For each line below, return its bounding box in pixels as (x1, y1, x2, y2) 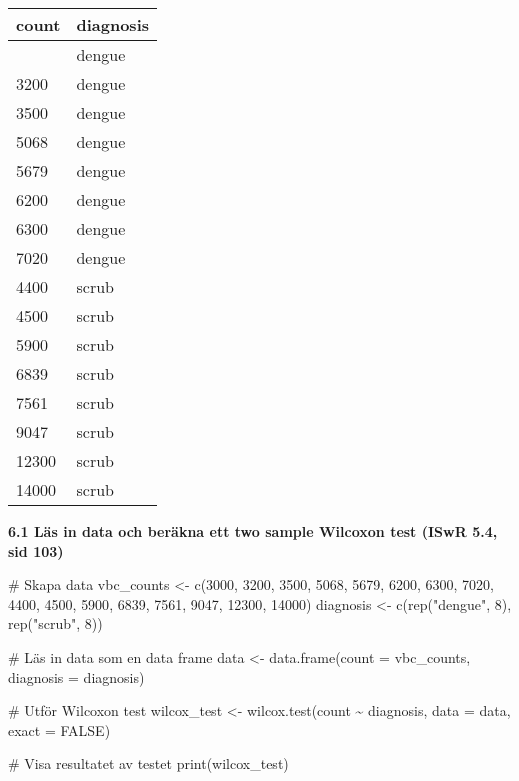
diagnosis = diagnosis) (8, 666, 145, 687)
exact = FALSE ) (8, 719, 111, 740)
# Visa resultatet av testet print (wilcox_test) (8, 753, 289, 774)
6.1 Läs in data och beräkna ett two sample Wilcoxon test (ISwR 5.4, (8, 521, 498, 541)
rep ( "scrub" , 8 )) (8, 613, 103, 634)
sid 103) (8, 540, 64, 561)
